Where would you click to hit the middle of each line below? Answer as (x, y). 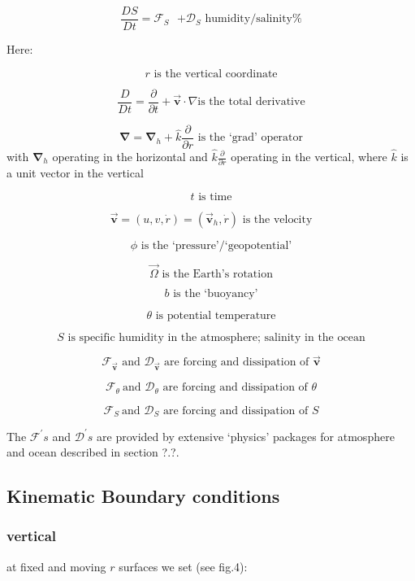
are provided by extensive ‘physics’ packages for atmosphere (246, 436)
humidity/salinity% (253, 19)
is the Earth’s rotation (217, 275)
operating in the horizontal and (130, 156)
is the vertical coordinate (216, 74)
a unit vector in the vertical (75, 173)
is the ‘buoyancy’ (216, 294)
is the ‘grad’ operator (251, 138)
